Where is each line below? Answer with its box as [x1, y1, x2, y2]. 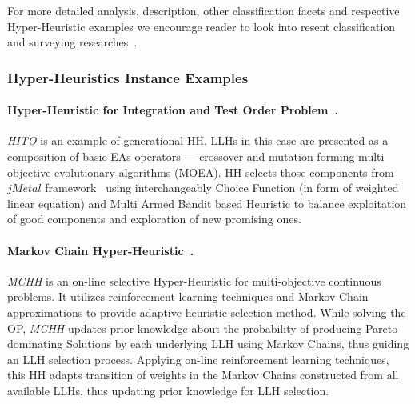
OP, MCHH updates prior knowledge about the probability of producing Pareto [7, 319, 398, 336]
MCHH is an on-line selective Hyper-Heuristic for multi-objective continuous [7, 272, 381, 289]
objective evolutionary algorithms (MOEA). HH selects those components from [7, 163, 394, 180]
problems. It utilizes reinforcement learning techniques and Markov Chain [7, 288, 369, 305]
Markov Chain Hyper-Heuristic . [7, 242, 194, 258]
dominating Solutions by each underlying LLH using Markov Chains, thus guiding [7, 335, 409, 352]
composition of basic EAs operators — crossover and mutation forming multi [7, 148, 385, 165]
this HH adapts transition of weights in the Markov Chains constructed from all [7, 366, 399, 383]
